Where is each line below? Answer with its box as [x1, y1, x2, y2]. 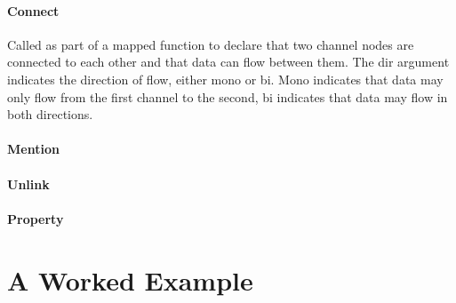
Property [7, 209, 64, 227]
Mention [7, 140, 60, 158]
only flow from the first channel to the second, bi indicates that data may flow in [7, 87, 448, 106]
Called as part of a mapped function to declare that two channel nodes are [7, 35, 414, 53]
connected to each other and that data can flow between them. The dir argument [7, 52, 450, 71]
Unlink [7, 174, 50, 193]
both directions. [7, 105, 93, 124]
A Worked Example [7, 261, 253, 298]
